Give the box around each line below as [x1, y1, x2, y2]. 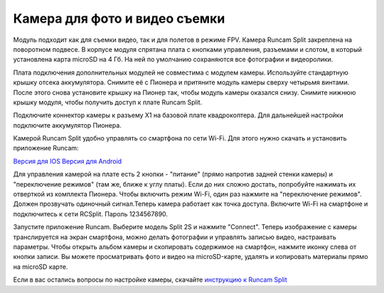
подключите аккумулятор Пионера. [13, 121, 122, 129]
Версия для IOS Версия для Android [13, 157, 122, 165]
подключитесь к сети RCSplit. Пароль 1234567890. [13, 209, 169, 218]
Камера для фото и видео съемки [13, 11, 225, 26]
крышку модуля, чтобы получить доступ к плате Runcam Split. [13, 98, 203, 106]
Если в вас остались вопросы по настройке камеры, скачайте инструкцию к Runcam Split [13, 275, 287, 284]
